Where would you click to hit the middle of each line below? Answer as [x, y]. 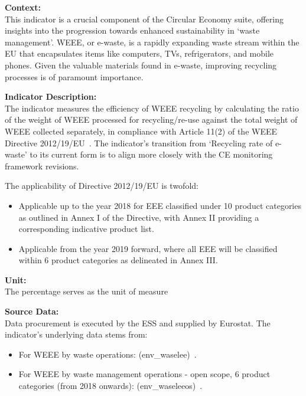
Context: [23, 7]
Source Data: [32, 311]
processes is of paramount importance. [74, 76]
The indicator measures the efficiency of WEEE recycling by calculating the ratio [152, 108]
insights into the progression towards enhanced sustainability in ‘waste [132, 30]
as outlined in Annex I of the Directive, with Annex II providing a [139, 217]
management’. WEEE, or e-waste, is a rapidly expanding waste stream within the [152, 42]
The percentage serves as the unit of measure [87, 291]
